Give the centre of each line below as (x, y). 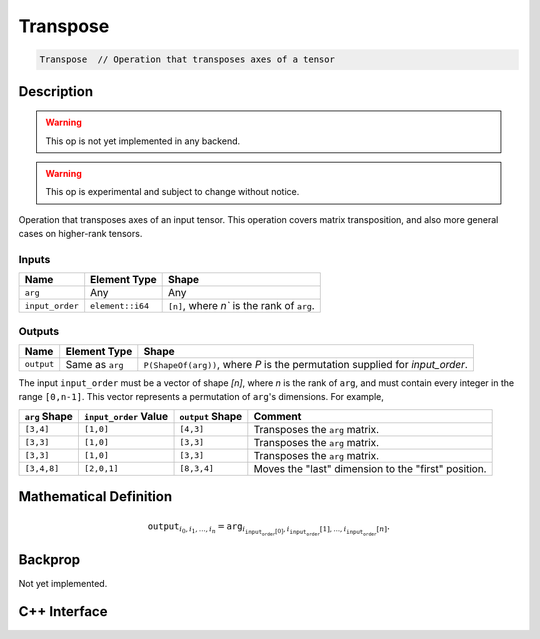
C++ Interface (63, 611)
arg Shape (49, 416)
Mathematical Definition (95, 496)
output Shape (211, 416)
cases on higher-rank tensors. (80, 234)
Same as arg (94, 364)
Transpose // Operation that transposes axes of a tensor (187, 59)
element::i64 (120, 305)
